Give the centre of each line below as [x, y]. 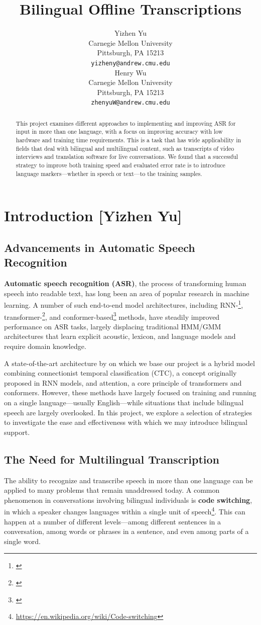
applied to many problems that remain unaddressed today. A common [112, 490]
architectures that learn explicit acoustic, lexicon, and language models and [120, 336]
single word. [22, 541]
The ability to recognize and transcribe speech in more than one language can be [128, 480]
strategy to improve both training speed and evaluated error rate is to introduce [120, 165]
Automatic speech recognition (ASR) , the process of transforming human [125, 283]
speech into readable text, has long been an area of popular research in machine [127, 293]
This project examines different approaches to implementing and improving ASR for [126, 123]
